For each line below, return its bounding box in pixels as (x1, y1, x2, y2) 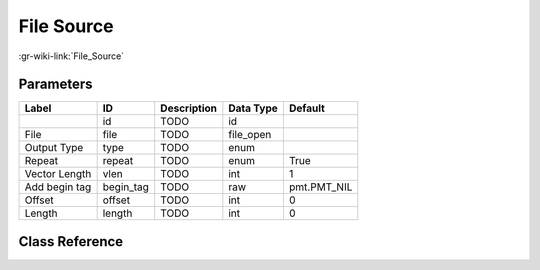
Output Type (24, 141, 84, 155)
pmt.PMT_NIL (288, 180, 353, 194)
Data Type (228, 101, 279, 115)
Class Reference (18, 233, 124, 250)
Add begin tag (24, 180, 92, 194)
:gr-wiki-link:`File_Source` (18, 50, 125, 62)
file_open (228, 128, 272, 142)
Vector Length (24, 167, 92, 181)
